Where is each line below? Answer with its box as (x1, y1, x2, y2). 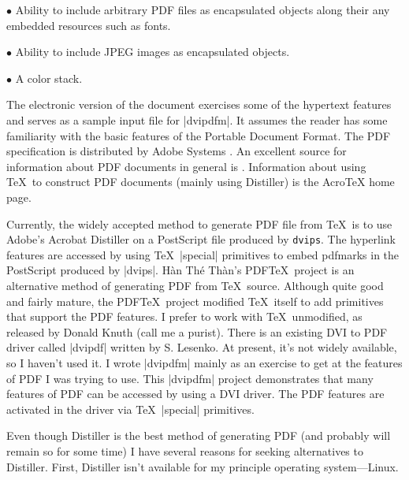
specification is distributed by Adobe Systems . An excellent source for (6, 143, 347, 159)
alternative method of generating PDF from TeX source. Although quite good (6, 277, 384, 293)
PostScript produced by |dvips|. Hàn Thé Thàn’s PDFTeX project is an (6, 262, 355, 278)
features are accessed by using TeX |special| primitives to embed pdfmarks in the (6, 246, 400, 262)
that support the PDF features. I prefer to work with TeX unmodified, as (6, 308, 363, 325)
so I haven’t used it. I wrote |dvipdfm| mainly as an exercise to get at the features (6, 354, 403, 370)
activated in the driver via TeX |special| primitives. (6, 400, 255, 417)
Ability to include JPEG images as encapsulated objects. (15, 43, 290, 60)
